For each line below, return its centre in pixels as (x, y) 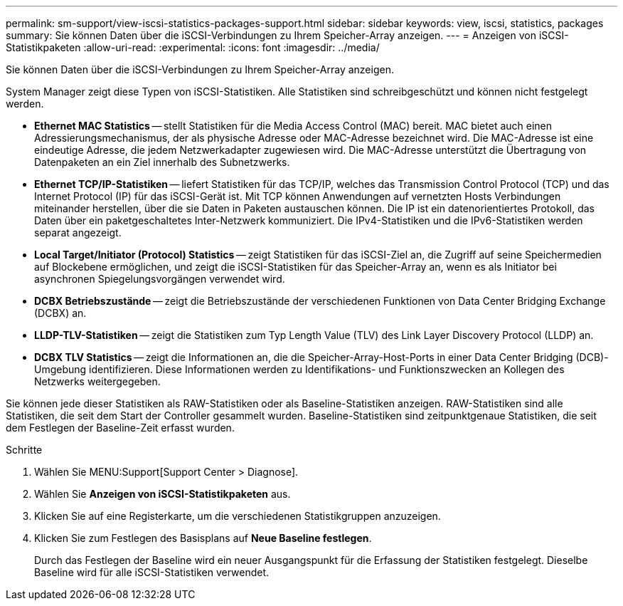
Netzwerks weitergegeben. (97, 381)
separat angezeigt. (78, 233)
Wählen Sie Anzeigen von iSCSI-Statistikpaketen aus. (163, 494)
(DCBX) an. (60, 313)
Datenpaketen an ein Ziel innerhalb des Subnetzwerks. (162, 162)
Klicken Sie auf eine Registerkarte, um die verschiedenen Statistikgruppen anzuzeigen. (238, 516)
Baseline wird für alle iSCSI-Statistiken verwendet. (152, 572)
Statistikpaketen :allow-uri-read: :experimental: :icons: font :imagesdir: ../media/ (193, 47)
